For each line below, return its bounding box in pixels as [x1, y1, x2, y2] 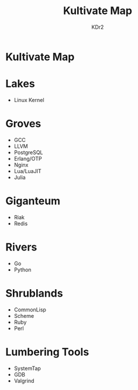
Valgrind [13, 377, 34, 384]
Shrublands [5, 286, 63, 300]
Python [13, 266, 32, 273]
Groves [5, 117, 42, 130]
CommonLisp [13, 306, 46, 313]
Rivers [5, 240, 37, 253]
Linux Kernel [13, 96, 44, 103]
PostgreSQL [13, 148, 43, 156]
